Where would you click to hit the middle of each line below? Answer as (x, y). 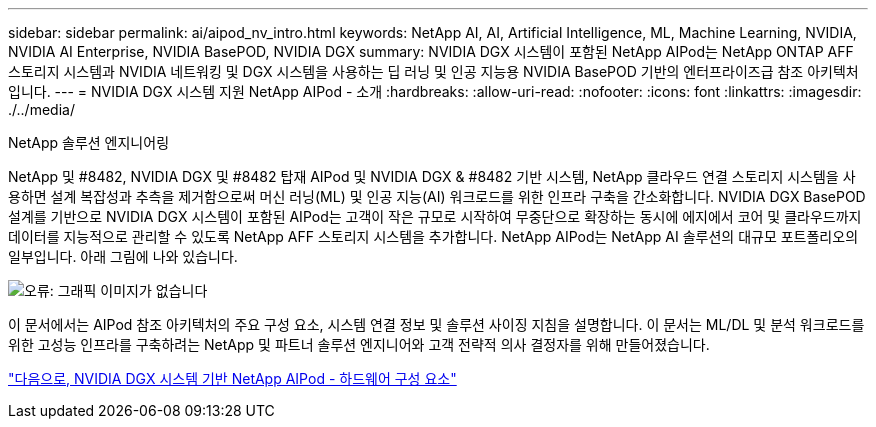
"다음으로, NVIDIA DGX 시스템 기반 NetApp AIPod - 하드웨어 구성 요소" (232, 378)
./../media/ (41, 109)
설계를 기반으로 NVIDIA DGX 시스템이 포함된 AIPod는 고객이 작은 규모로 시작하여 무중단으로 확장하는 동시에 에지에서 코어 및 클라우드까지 (435, 216)
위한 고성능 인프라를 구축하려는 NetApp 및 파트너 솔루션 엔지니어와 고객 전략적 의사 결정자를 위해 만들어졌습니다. (359, 344)
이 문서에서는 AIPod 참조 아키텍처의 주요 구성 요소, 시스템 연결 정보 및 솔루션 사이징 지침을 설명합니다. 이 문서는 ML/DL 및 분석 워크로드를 (436, 324)
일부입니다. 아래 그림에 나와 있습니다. (123, 256)
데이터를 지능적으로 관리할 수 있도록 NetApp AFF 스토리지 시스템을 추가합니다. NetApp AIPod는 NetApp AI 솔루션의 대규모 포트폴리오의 (433, 236)
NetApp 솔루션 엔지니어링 (89, 142)
